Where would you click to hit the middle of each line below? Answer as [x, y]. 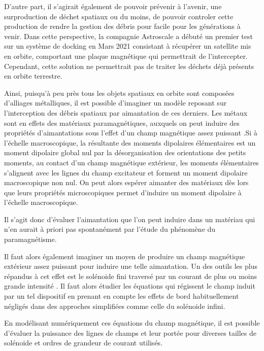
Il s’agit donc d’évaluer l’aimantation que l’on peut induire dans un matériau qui [130, 219]
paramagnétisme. [30, 239]
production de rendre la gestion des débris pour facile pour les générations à [122, 26]
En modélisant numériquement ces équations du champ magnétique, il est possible [132, 323]
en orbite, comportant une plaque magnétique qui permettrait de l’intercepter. [126, 56]
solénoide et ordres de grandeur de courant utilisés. [84, 343]
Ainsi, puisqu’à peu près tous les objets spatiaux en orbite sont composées [119, 93]
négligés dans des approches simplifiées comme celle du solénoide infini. [115, 306]
